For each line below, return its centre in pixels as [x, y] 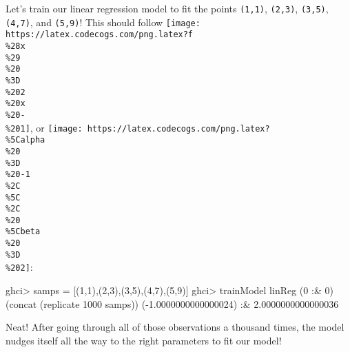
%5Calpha [25, 140]
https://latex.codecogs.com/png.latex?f [100, 35]
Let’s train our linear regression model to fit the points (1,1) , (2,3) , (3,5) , [167, 8]
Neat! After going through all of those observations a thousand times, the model [175, 327]
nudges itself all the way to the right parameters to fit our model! [144, 340]
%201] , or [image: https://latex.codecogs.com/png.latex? [138, 127]
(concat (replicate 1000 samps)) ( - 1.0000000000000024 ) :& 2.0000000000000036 [172, 303]
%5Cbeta [23, 232]
